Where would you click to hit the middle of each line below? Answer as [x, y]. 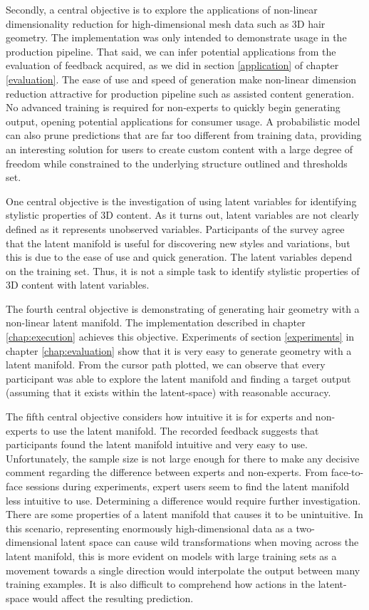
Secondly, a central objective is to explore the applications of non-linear [162, 9]
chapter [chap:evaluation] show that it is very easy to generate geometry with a [179, 350]
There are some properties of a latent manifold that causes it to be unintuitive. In [184, 514]
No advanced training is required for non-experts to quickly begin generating [173, 107]
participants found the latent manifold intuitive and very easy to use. [157, 444]
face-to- [347, 472]
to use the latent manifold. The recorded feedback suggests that [180, 430]
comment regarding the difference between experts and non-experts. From [167, 472]
